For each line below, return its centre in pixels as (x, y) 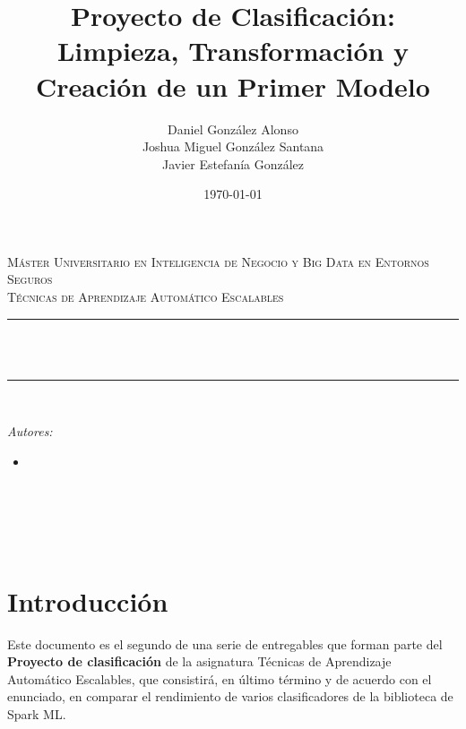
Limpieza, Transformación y (233, 51)
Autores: (30, 431)
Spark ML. (37, 713)
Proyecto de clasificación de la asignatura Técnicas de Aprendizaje (199, 661)
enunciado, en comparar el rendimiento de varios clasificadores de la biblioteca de (230, 696)
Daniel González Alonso (233, 129)
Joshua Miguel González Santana (233, 146)
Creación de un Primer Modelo (233, 86)
